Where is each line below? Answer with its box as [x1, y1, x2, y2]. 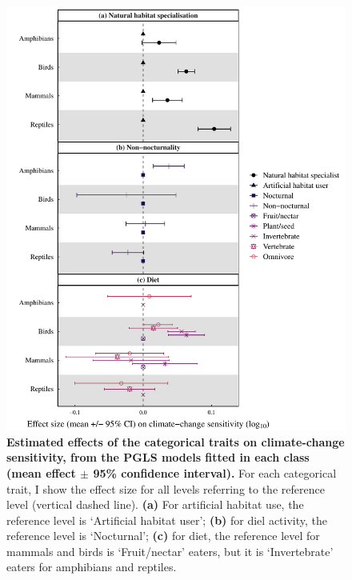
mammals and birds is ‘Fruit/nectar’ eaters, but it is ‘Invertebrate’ [6, 542, 334, 559]
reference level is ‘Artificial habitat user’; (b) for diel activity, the [6, 511, 328, 528]
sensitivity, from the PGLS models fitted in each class [6, 449, 310, 466]
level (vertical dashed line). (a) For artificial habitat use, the [6, 496, 304, 513]
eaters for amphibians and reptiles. [6, 558, 177, 575]
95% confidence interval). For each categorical [93, 464, 337, 481]
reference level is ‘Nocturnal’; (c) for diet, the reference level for [6, 527, 320, 544]
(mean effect [6, 464, 76, 481]
